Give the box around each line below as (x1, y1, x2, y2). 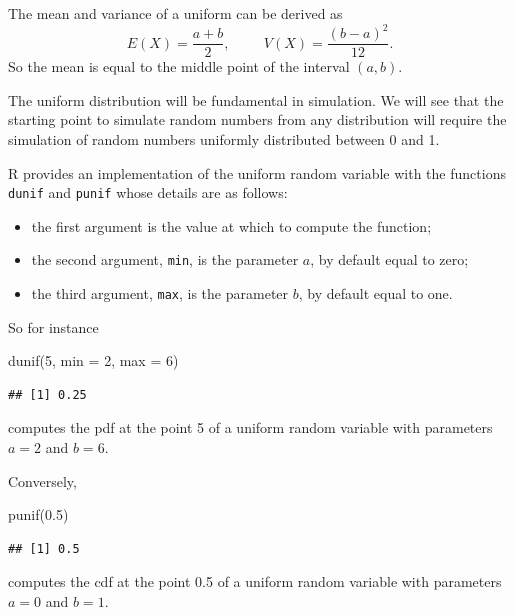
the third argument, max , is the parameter (31, 283, 289, 304)
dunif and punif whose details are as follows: (8, 182, 288, 203)
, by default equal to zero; (310, 249, 469, 270)
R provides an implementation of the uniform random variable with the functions (8, 162, 506, 183)
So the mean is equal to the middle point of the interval (8, 56, 350, 77)
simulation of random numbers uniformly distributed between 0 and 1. (8, 128, 440, 149)
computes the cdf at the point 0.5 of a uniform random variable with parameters (8, 571, 502, 592)
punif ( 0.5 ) (8, 504, 69, 525)
